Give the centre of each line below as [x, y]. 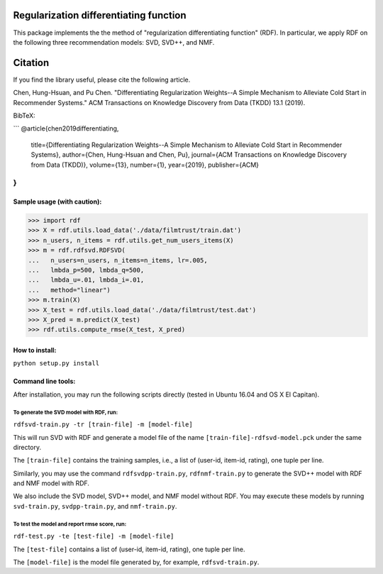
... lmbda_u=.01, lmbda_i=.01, [86, 280]
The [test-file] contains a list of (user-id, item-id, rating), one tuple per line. [129, 549]
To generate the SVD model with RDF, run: [66, 412]
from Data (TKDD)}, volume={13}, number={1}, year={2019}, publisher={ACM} [145, 165]
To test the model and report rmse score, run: [70, 524]
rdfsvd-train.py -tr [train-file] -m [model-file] [103, 425]
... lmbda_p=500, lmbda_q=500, [86, 270]
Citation [31, 63]
